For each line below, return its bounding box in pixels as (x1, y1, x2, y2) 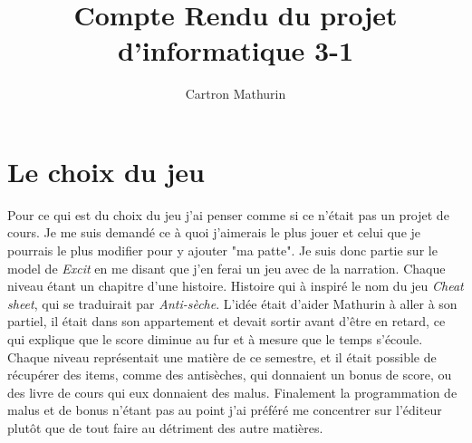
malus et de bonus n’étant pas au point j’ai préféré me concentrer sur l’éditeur (7, 400, 442, 419)
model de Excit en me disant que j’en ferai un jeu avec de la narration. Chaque (7, 258, 446, 277)
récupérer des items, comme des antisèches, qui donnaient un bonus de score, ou (7, 365, 452, 384)
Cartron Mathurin (185, 84, 286, 103)
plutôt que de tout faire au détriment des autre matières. (7, 418, 323, 437)
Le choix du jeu (7, 152, 205, 189)
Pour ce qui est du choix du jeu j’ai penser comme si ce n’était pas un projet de (7, 205, 449, 224)
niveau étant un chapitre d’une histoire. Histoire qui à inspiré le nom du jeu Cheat (7, 276, 464, 295)
